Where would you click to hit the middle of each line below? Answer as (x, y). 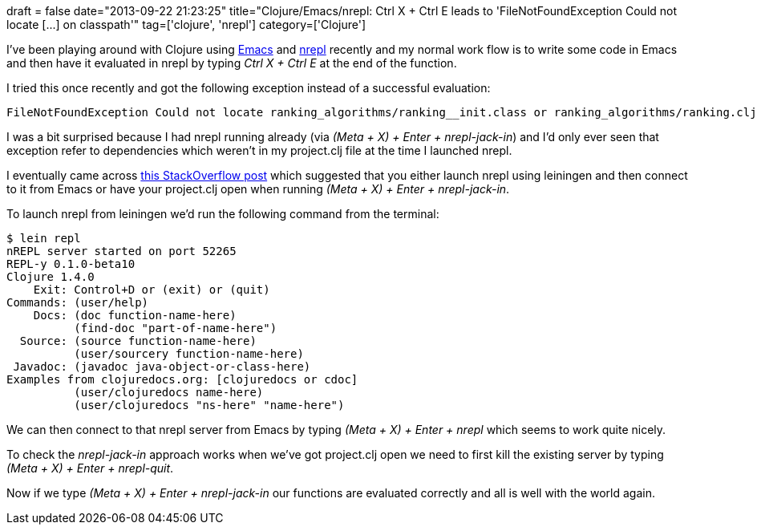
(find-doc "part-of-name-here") (176, 328)
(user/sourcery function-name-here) (189, 354)
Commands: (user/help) (78, 302)
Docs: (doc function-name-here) (135, 315)
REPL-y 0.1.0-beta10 (71, 264)
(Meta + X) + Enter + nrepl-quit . (90, 468)
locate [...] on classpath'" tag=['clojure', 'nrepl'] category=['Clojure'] (186, 24)
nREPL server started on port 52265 (121, 251)
